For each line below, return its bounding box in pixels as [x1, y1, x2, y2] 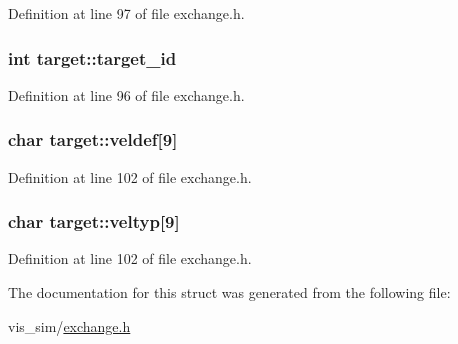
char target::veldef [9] [8, 127, 178, 152]
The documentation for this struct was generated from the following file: [8, 282, 451, 303]
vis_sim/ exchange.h [8, 315, 131, 336]
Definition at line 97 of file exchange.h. [8, 3, 245, 23]
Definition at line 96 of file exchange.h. [8, 84, 245, 105]
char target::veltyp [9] [8, 209, 180, 234]
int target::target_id [8, 45, 177, 70]
